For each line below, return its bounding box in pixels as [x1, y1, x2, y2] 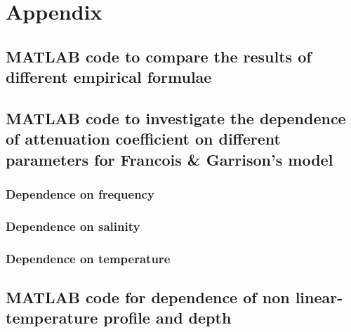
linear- [295, 286, 343, 308]
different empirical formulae [6, 66, 212, 88]
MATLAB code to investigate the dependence [6, 107, 346, 128]
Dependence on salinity [6, 217, 140, 234]
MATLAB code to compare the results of [6, 45, 312, 67]
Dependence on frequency [6, 185, 154, 203]
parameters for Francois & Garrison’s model [6, 148, 333, 170]
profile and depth [103, 307, 232, 328]
